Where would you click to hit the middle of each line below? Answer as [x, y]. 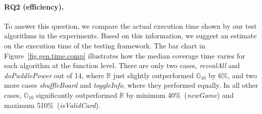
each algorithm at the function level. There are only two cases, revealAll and [122, 65]
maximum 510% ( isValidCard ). [52, 105]
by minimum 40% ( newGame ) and [180, 95]
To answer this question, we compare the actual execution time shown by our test [130, 25]
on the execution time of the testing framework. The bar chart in [105, 45]
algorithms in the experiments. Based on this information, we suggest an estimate [130, 36]
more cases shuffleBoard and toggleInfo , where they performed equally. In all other [131, 85]
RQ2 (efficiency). [34, 6]
